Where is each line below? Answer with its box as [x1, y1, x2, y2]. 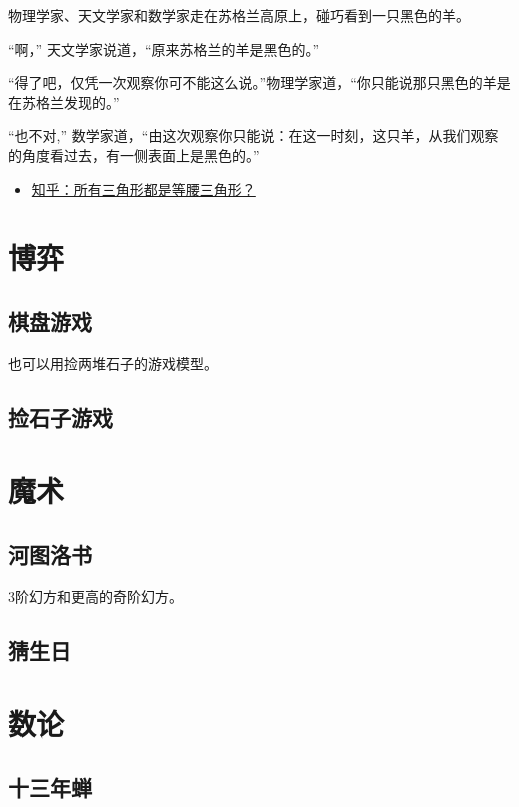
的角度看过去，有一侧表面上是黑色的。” [8, 144, 260, 165]
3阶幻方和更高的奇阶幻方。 [8, 585, 183, 606]
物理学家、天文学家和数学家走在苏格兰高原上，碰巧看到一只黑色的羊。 [8, 5, 470, 25]
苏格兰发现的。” [21, 91, 120, 112]
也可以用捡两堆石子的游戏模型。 [8, 352, 218, 373]
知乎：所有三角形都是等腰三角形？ [31, 178, 256, 199]
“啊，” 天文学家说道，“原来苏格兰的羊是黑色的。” [8, 38, 320, 59]
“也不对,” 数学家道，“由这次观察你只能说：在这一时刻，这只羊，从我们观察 [8, 125, 499, 146]
